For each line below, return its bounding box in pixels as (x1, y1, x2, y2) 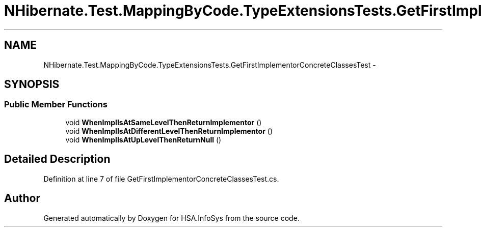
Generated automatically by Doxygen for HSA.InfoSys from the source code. (43, 213, 300, 222)
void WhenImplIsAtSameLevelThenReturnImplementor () (65, 118, 262, 127)
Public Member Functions (4, 99, 108, 110)
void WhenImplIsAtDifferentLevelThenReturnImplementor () (65, 126, 273, 135)
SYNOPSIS (4, 78, 60, 91)
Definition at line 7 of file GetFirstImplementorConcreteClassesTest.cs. (43, 174, 279, 183)
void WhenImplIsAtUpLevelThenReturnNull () (65, 135, 222, 144)
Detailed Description (4, 153, 111, 166)
